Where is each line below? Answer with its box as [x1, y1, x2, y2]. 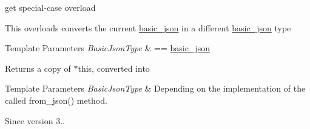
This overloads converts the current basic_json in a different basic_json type [5, 21, 291, 34]
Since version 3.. [5, 114, 65, 127]
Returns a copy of [5, 61, 71, 74]
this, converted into [78, 61, 150, 74]
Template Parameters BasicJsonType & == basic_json [5, 42, 211, 54]
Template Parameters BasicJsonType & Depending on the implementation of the [5, 82, 306, 95]
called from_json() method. [5, 93, 107, 106]
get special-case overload [5, 1, 96, 13]
